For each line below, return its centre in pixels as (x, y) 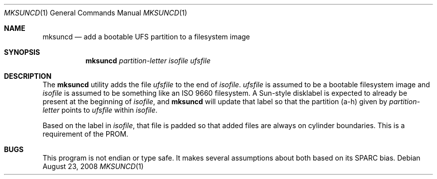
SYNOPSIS (22, 52)
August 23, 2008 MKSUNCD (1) (93, 166)
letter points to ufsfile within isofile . (100, 110)
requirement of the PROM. (86, 134)
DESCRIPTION (28, 76)
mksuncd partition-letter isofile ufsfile (148, 61)
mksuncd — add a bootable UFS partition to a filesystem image (146, 37)
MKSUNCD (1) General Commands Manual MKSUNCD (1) (96, 13)
